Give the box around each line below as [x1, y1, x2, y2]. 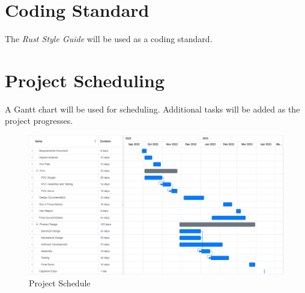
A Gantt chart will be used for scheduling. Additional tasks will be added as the [5, 102, 300, 115]
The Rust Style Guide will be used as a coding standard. [5, 32, 213, 45]
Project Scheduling [5, 67, 165, 92]
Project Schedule [29, 277, 91, 289]
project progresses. [5, 114, 73, 127]
